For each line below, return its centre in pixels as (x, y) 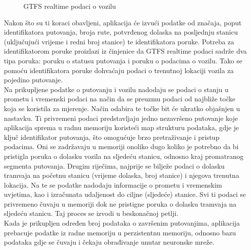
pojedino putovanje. (33, 80)
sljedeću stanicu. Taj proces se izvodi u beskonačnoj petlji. (91, 213)
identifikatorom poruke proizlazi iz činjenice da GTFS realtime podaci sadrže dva (125, 51)
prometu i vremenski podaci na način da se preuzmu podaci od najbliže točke (120, 99)
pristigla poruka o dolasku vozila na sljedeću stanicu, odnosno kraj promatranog (124, 156)
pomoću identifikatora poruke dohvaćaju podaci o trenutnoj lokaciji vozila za (119, 70)
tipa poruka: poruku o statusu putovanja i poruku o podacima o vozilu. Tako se (123, 60)
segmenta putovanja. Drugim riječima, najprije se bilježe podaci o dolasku (114, 165)
